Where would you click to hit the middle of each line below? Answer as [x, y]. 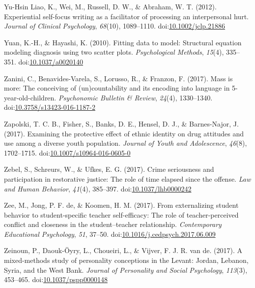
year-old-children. [30, 97]
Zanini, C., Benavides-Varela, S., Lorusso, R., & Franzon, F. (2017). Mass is [118, 78]
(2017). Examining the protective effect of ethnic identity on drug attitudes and [124, 133]
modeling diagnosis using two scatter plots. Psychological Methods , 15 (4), [114, 52]
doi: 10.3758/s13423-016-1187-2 [50, 107]
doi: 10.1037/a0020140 [51, 61]
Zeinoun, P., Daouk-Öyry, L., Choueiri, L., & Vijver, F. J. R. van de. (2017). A [123, 250]
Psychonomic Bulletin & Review [107, 97]
